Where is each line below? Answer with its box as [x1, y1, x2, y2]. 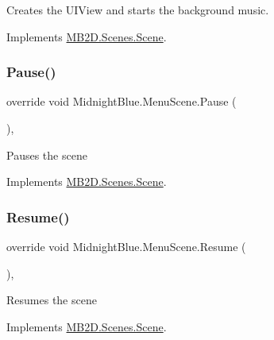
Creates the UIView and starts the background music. [6, 2, 269, 17]
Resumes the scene [6, 292, 97, 308]
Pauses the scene [6, 146, 87, 163]
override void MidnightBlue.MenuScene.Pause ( [6, 93, 237, 110]
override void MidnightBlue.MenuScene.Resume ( [6, 238, 246, 254]
